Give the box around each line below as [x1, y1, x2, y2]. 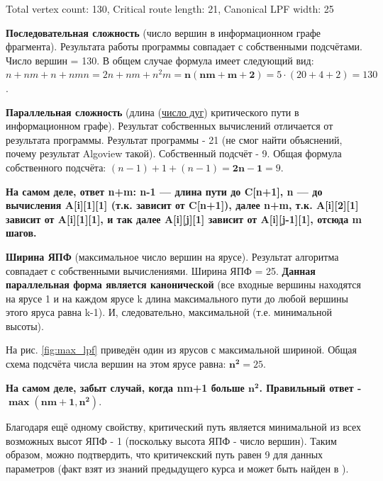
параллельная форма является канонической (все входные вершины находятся [6, 277, 361, 292]
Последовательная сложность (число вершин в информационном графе [6, 25, 321, 40]
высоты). [6, 318, 44, 333]
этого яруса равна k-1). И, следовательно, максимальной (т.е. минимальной [6, 305, 333, 319]
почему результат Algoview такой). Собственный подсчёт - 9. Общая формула [6, 146, 342, 161]
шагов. [6, 225, 37, 240]
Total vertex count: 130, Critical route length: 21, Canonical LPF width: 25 [6, 1, 334, 16]
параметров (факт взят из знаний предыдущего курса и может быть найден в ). [6, 461, 349, 476]
